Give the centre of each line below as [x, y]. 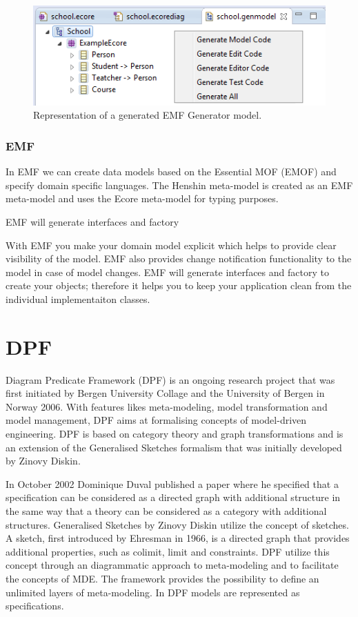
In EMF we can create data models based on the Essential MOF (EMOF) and [171, 172]
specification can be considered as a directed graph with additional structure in [173, 497]
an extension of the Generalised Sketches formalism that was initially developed [174, 447]
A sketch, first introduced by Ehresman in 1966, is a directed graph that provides [178, 538]
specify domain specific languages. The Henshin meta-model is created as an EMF [179, 185]
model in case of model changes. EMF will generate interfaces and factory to [167, 272]
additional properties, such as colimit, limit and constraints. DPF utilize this [168, 551]
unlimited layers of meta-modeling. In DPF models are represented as [153, 592]
